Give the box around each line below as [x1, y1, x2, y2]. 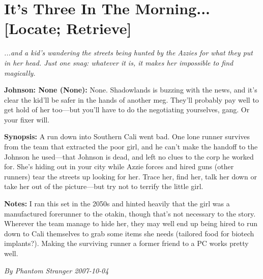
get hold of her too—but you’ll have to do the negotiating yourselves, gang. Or [4, 104, 250, 115]
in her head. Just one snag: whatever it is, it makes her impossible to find [4, 57, 233, 68]
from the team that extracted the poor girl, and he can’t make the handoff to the [4, 141, 258, 152]
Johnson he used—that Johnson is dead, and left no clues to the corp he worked [4, 151, 254, 162]
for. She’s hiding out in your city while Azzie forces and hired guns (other [4, 161, 234, 172]
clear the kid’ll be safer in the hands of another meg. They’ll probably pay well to [4, 94, 259, 105]
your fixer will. [4, 114, 50, 125]
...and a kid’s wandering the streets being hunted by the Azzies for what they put [4, 47, 253, 58]
